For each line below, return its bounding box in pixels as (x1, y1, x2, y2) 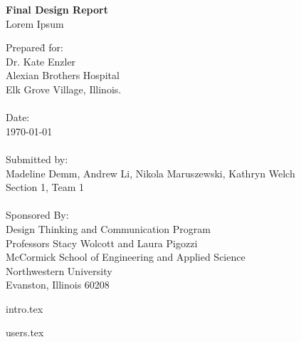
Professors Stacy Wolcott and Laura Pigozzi (6, 235, 198, 250)
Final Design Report (6, 2, 108, 16)
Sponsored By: (6, 207, 69, 222)
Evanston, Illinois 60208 (6, 277, 110, 292)
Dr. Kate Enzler (6, 53, 76, 68)
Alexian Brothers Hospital (6, 68, 120, 83)
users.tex (6, 325, 44, 340)
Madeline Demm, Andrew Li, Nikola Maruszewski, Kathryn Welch (6, 165, 295, 180)
